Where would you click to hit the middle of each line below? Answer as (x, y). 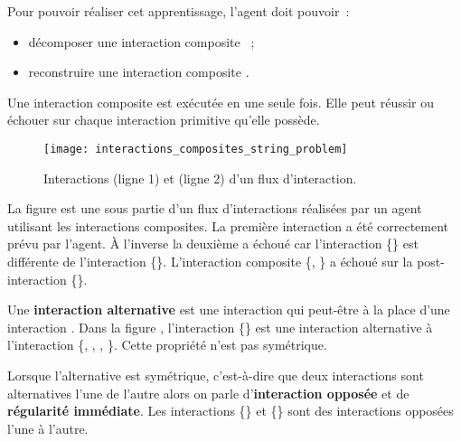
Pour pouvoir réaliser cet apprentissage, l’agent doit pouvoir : (179, 11)
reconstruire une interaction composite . (139, 72)
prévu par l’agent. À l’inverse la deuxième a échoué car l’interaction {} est (213, 244)
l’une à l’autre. (48, 428)
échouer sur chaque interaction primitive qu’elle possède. (164, 120)
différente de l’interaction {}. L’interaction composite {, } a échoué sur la (210, 261)
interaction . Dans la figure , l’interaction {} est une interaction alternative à (220, 327)
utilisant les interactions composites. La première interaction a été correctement (228, 225)
